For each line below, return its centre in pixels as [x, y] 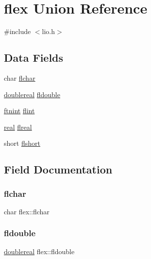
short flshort [22, 143]
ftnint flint [19, 111]
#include [17, 31]
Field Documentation [58, 169]
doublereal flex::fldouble [39, 251]
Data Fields [34, 58]
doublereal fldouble [32, 94]
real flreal [18, 127]
